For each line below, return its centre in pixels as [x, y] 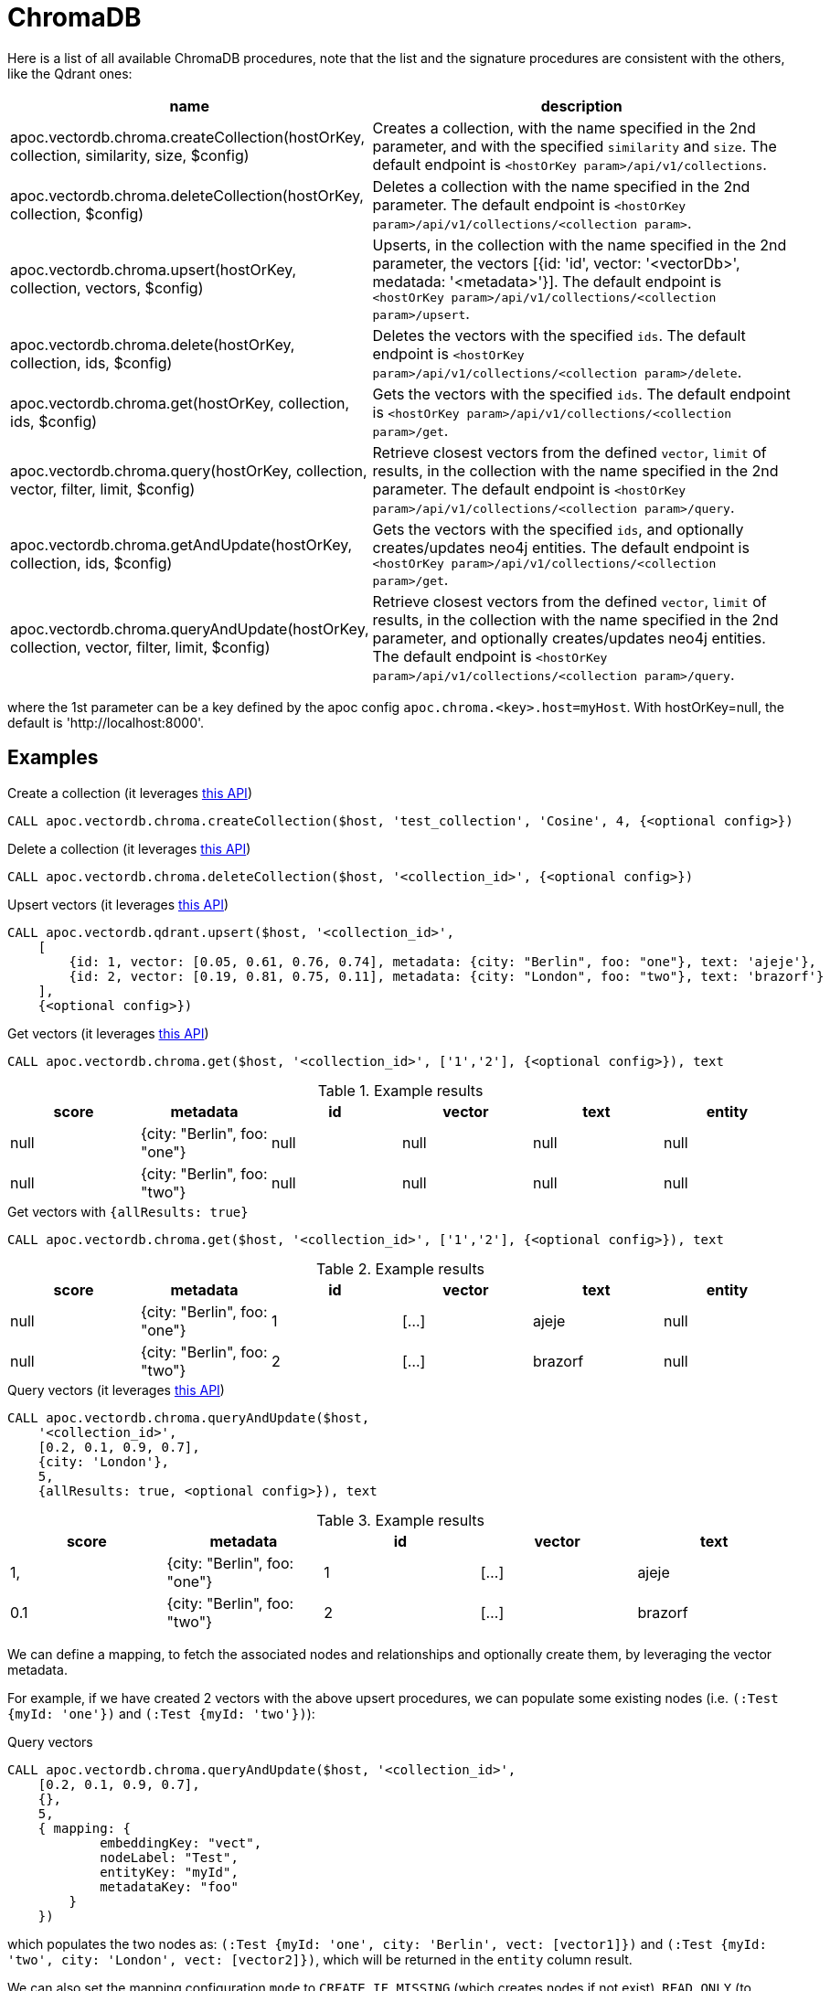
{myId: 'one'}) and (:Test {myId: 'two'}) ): [161, 1713]
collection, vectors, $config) [107, 288]
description [581, 106]
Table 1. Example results [400, 1090]
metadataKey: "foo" [169, 1886]
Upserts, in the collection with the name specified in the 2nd [580, 245]
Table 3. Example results [400, 1520]
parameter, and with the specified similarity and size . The [575, 146]
